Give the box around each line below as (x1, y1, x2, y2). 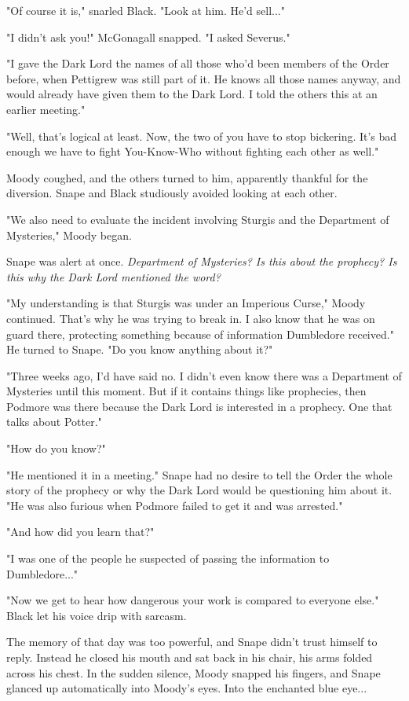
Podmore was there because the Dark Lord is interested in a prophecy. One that (6, 398, 393, 414)
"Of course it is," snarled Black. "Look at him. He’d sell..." (6, 2, 285, 18)
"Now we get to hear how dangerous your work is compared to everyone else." (6, 592, 379, 608)
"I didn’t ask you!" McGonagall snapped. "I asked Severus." (6, 28, 290, 45)
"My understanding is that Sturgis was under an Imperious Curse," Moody (6, 295, 366, 311)
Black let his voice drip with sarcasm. (6, 607, 187, 623)
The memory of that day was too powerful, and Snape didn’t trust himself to (6, 633, 378, 650)
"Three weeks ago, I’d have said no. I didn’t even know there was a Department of (6, 367, 402, 384)
